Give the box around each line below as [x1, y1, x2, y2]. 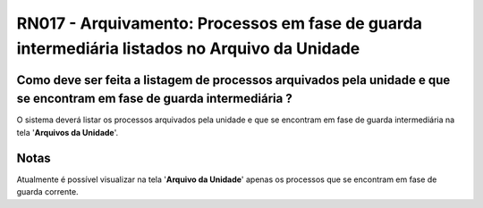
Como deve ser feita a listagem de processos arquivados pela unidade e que [16, 72, 451, 87]
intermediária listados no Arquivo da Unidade [16, 38, 360, 58]
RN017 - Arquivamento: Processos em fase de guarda [16, 13, 422, 33]
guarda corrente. [16, 187, 80, 197]
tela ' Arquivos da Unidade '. [16, 127, 119, 137]
